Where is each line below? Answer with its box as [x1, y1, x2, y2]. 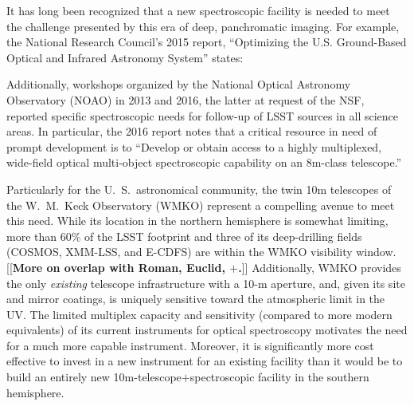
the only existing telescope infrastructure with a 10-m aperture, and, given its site [6, 274, 405, 291]
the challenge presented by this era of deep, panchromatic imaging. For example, [6, 18, 400, 34]
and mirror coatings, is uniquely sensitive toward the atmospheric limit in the [6, 290, 385, 307]
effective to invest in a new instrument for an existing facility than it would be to [6, 353, 403, 369]
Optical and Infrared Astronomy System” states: [6, 49, 244, 65]
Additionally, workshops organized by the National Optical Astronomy [6, 76, 351, 93]
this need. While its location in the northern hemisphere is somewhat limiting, [6, 212, 389, 229]
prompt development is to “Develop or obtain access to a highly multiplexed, [6, 138, 382, 155]
